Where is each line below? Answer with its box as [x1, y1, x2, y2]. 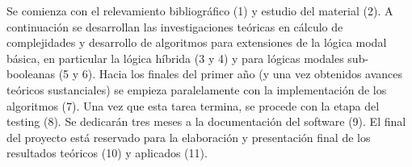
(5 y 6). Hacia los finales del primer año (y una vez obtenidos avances [58, 65, 403, 82]
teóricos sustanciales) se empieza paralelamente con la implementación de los [6, 81, 387, 98]
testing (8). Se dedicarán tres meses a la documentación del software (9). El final [6, 113, 406, 130]
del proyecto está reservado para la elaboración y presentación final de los [6, 128, 371, 145]
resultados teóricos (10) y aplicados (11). [6, 144, 208, 161]
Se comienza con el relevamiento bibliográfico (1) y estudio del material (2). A [6, 2, 393, 19]
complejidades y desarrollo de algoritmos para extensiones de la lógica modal [6, 34, 387, 51]
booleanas [6, 65, 55, 82]
